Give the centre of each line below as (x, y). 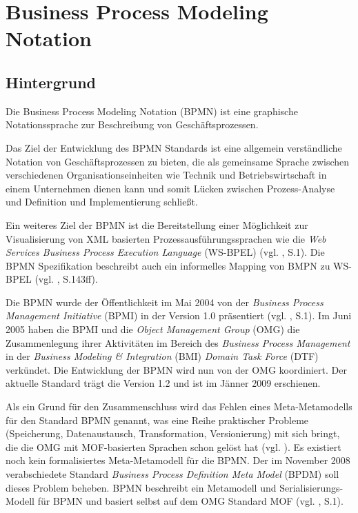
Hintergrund (51, 82)
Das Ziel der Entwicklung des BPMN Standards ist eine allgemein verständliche (174, 147)
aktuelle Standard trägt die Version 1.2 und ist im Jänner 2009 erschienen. (163, 383)
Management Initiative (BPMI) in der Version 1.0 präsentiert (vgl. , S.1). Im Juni (179, 315)
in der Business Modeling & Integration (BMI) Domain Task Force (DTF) (162, 356)
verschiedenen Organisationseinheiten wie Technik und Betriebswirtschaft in (166, 175)
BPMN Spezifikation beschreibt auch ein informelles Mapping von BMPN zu (168, 265)
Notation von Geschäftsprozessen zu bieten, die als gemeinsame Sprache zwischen (178, 161)
